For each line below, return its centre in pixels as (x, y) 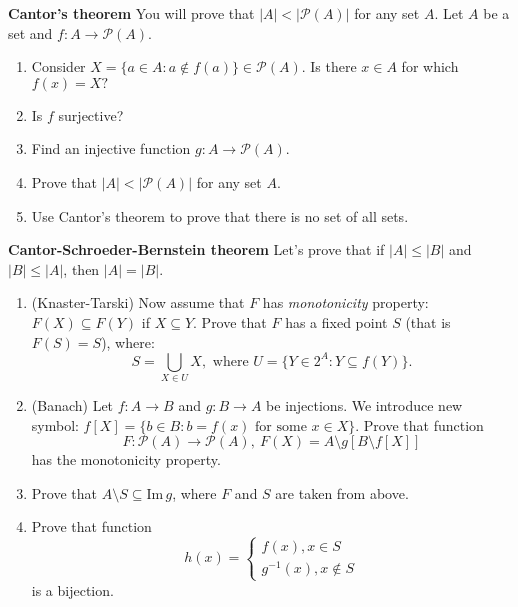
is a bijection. (72, 589)
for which (430, 66)
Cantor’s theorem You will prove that (131, 13)
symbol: (55, 424)
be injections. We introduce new (364, 404)
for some (281, 426)
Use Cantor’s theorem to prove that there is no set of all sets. (220, 215)
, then (81, 268)
